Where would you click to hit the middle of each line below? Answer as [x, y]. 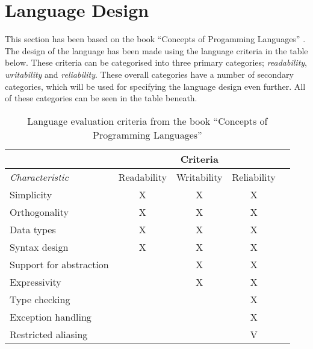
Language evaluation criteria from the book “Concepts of [147, 121]
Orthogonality [39, 212]
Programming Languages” [147, 134]
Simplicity [31, 194]
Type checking [40, 299]
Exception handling [51, 316]
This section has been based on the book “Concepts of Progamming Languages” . [155, 39]
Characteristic [39, 177]
